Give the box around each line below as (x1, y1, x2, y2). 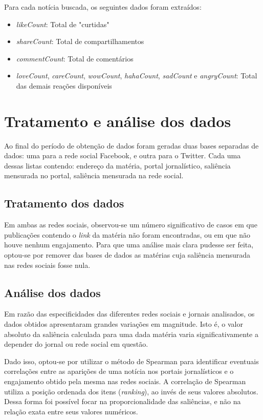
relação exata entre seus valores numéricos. (4, 406, 138, 416)
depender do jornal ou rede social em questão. (4, 339, 148, 349)
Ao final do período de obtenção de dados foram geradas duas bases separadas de (4, 140, 259, 151)
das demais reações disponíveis (16, 80, 112, 91)
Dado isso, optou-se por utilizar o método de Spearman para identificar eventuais (4, 355, 259, 366)
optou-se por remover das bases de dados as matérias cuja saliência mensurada (4, 249, 251, 260)
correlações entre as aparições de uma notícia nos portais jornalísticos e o (4, 366, 234, 376)
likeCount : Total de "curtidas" (16, 18, 109, 29)
